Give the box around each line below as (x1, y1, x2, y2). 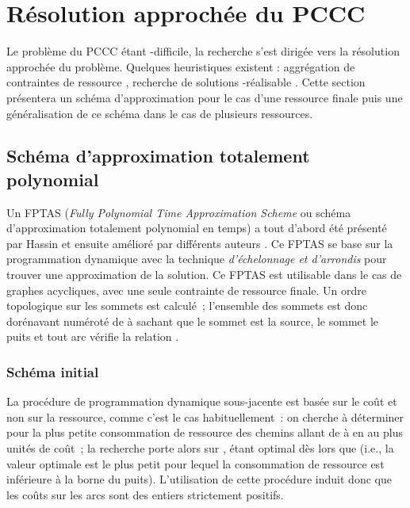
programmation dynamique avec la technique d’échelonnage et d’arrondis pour (6, 250, 387, 267)
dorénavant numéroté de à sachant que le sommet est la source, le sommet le (6, 312, 378, 329)
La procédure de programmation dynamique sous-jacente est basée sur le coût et (6, 393, 397, 410)
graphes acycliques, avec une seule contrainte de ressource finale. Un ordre (6, 281, 367, 298)
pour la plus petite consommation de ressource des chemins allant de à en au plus (6, 424, 403, 441)
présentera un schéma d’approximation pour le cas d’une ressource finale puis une (6, 89, 403, 105)
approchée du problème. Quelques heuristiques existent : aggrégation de (6, 58, 355, 74)
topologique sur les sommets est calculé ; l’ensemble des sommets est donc (6, 297, 368, 314)
